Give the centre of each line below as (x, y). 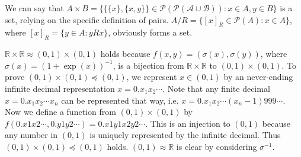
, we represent (152, 77)
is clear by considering (217, 146)
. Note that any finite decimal (216, 88)
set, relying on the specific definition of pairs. (87, 19)
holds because (125, 54)
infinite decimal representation (60, 88)
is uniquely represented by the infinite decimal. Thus (185, 135)
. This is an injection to (188, 123)
